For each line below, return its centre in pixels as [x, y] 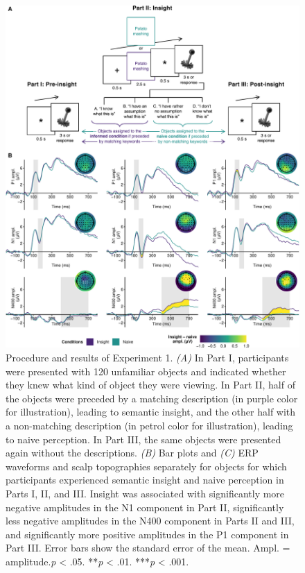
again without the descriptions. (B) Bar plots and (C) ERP [132, 453]
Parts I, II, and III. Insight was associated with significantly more [145, 493]
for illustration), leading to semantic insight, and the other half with [151, 412]
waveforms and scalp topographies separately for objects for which [146, 466]
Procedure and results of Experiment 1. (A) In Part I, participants [147, 357]
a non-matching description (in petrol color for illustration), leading [149, 425]
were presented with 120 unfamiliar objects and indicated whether [146, 371]
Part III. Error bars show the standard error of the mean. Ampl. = [148, 548]
